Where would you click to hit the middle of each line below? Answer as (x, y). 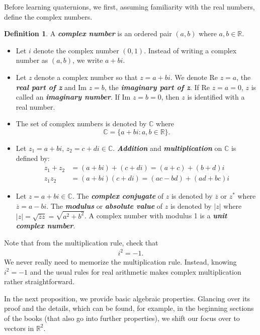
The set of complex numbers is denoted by (81, 123)
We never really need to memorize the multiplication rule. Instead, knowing (120, 261)
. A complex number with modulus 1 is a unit (156, 216)
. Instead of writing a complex (190, 50)
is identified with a (216, 97)
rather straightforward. (39, 281)
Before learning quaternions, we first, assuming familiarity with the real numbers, (129, 7)
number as (32, 60)
